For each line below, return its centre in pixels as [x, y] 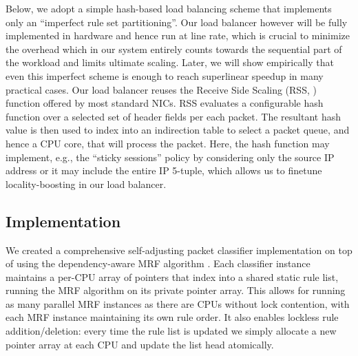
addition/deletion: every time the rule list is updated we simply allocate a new [171, 331]
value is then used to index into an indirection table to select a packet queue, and [178, 130]
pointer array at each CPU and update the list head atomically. [140, 344]
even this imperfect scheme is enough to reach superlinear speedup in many [165, 75]
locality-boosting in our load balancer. [86, 184]
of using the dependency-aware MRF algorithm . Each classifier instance [158, 263]
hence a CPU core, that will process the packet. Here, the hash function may [168, 143]
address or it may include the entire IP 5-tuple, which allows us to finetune [164, 170]
